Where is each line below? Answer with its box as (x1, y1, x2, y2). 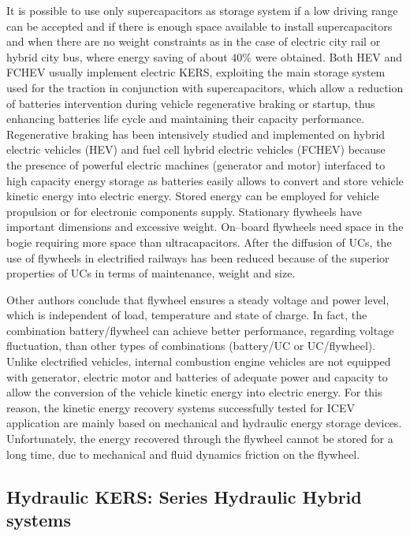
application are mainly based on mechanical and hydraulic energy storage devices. (6, 415, 402, 431)
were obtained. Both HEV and (255, 48, 403, 65)
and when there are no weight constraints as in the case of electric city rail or (6, 33, 381, 50)
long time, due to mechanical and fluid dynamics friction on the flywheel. (6, 445, 360, 462)
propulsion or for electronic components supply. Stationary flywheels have (6, 203, 362, 219)
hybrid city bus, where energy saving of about (6, 48, 228, 65)
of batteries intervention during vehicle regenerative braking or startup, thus (6, 95, 375, 111)
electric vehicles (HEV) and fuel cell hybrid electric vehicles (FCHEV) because (6, 141, 386, 158)
